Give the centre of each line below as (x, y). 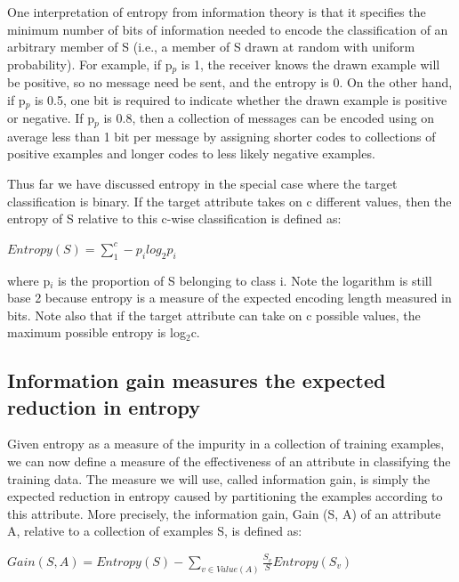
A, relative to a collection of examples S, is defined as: (155, 531)
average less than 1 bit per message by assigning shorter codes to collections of (221, 136)
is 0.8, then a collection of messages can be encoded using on (269, 118)
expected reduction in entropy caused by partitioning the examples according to (225, 496)
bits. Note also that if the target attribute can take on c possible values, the (214, 315)
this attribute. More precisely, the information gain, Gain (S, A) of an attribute (224, 513)
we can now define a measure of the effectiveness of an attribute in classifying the (229, 461)
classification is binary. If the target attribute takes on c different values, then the (229, 201)
